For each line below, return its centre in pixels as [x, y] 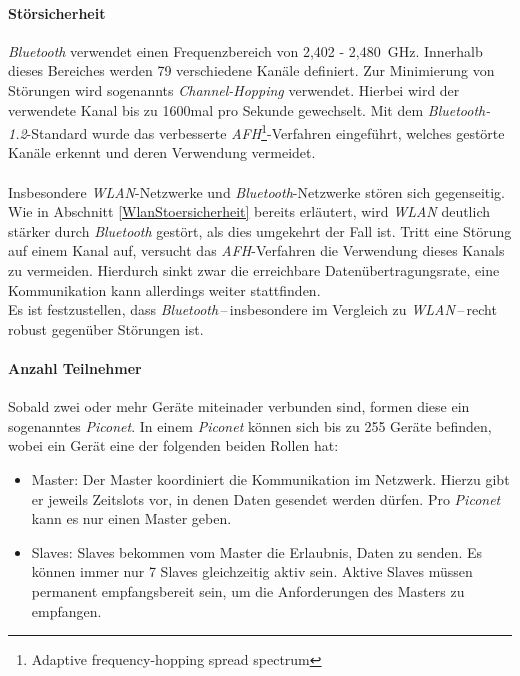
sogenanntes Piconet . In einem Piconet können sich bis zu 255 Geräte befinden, [250, 425]
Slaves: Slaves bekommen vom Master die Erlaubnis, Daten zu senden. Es [257, 551]
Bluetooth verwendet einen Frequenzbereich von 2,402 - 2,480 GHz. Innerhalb [245, 50]
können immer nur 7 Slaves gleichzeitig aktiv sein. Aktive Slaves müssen [252, 571]
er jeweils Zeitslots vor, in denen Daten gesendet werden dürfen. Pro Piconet [266, 498]
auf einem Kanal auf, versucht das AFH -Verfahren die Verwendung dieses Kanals [256, 250]
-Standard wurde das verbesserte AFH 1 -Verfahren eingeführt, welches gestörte [265, 131]
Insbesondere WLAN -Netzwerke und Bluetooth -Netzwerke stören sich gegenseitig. [257, 191]
